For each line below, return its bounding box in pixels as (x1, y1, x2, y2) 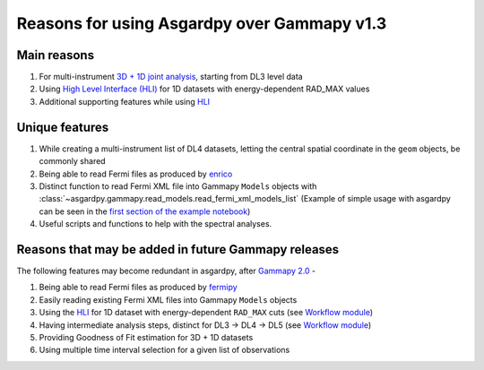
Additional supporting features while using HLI (39, 96, 211, 107)
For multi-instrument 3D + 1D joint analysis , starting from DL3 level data (39, 72, 304, 82)
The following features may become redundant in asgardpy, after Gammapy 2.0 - (16, 265, 316, 276)
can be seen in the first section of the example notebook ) (39, 206, 251, 217)
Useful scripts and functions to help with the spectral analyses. (39, 219, 272, 229)
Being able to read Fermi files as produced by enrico (39, 168, 233, 179)
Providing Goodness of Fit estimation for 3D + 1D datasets (39, 331, 254, 342)
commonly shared (39, 156, 107, 167)
